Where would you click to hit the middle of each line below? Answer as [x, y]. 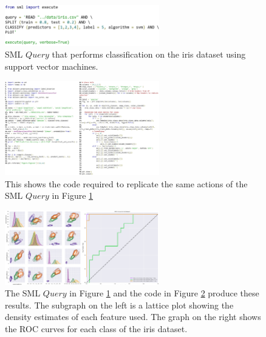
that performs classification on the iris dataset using [149, 54]
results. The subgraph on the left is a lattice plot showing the [119, 305]
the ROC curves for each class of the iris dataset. [96, 328]
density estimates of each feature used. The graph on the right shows [133, 317]
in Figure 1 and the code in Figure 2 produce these [164, 293]
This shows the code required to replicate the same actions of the [126, 183]
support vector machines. [52, 66]
